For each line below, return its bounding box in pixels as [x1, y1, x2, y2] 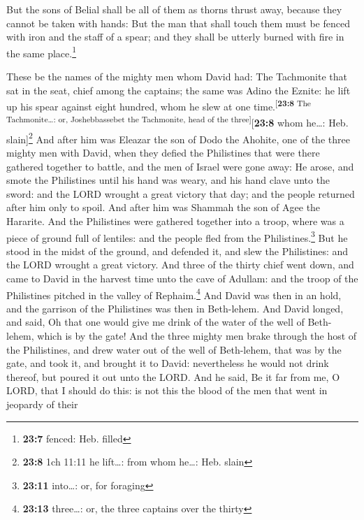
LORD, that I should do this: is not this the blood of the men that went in [6, 383, 328, 398]
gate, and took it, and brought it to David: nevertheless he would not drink [6, 356, 329, 370]
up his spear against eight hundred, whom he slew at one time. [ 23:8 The [6, 97, 312, 113]
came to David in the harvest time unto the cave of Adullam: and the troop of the [6, 270, 358, 285]
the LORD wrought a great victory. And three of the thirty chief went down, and [6, 257, 354, 272]
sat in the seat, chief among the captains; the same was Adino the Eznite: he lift [6, 82, 351, 97]
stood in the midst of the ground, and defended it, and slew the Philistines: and [6, 243, 349, 258]
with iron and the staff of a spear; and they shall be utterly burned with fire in [6, 29, 344, 44]
